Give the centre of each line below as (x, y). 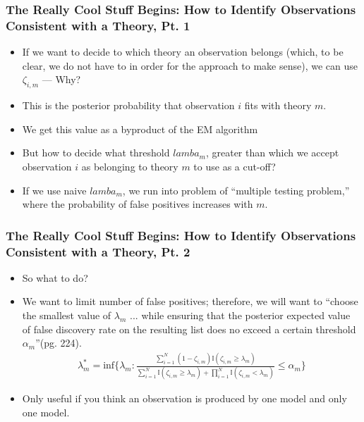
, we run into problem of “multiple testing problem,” (236, 190)
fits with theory (278, 105)
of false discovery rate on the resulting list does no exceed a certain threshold (189, 329)
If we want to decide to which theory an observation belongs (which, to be (183, 52)
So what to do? (55, 277)
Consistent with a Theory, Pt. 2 (98, 251)
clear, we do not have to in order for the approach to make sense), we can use (190, 65)
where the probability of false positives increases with (138, 204)
